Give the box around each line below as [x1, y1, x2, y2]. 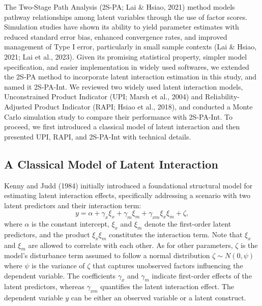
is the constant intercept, [32, 218, 109, 229]
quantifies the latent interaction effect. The [100, 281, 234, 292]
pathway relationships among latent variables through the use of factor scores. [4, 11, 248, 22]
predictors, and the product [4, 229, 90, 239]
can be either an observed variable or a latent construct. [71, 292, 246, 303]
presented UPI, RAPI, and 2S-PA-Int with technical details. [4, 131, 191, 142]
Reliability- [205, 91, 240, 102]
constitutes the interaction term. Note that [109, 229, 243, 239]
